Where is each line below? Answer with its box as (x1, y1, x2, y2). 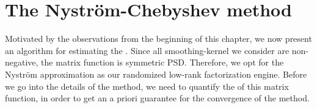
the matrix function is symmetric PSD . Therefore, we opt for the (41, 56, 284, 69)
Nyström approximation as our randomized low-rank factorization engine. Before (5, 67, 307, 80)
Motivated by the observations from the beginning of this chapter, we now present (5, 32, 312, 45)
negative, (5, 56, 38, 69)
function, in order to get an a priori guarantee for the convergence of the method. (5, 92, 310, 104)
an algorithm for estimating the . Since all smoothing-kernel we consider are (5, 44, 290, 56)
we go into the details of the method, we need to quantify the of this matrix (5, 79, 289, 92)
